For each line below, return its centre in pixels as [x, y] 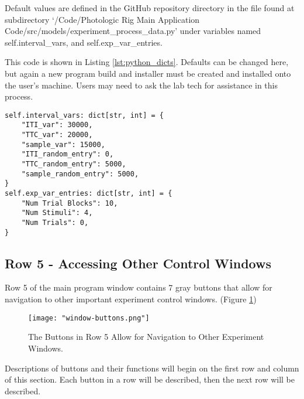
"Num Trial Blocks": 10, [70, 203]
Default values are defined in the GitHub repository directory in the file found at [150, 8]
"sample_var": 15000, [63, 144]
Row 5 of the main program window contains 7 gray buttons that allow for [139, 287]
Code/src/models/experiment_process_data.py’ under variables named [133, 31]
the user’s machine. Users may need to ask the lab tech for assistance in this [141, 85]
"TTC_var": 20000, [57, 135]
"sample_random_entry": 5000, [80, 174]
